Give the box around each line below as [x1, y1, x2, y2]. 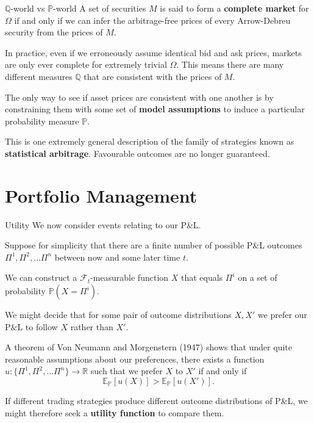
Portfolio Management [5, 183, 198, 208]
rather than [70, 320, 113, 333]
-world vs [10, 2, 45, 14]
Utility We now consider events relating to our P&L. [5, 218, 201, 231]
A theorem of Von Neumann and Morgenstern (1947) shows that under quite [5, 341, 292, 353]
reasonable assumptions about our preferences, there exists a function [5, 352, 265, 365]
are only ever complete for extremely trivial [5, 58, 167, 71]
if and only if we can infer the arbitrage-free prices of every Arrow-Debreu [14, 13, 291, 26]
